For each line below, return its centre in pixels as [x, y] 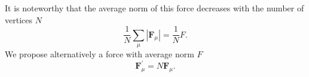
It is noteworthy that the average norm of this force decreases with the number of [154, 8]
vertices [19, 19]
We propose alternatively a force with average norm [100, 54]
